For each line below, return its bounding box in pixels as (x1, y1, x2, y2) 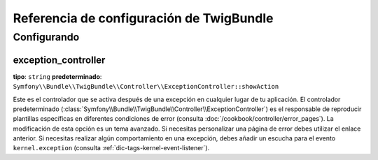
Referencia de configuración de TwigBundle (13, 10, 274, 26)
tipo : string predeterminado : (13, 72, 102, 80)
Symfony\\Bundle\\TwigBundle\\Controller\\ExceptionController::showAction (13, 82, 279, 91)
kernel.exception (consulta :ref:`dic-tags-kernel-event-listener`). (13, 144, 210, 152)
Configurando (13, 31, 80, 43)
